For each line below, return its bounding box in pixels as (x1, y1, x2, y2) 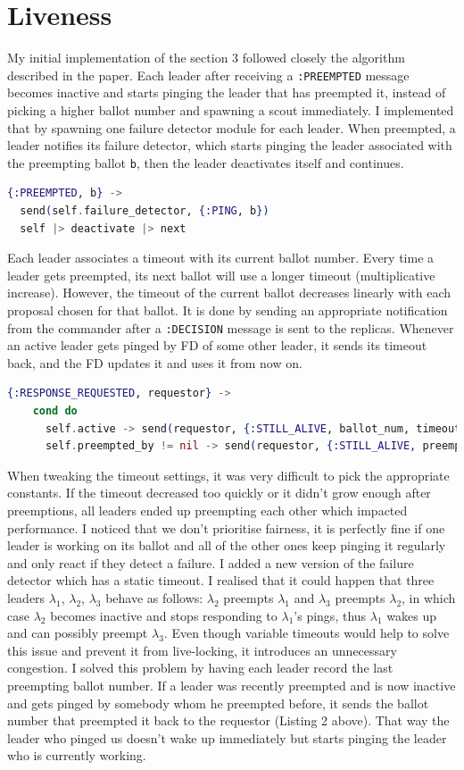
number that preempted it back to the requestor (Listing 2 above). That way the (7, 711, 450, 730)
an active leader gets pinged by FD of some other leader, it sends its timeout (7, 336, 427, 355)
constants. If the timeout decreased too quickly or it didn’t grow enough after (7, 483, 431, 502)
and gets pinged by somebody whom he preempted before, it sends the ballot (7, 693, 429, 712)
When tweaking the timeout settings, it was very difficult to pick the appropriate (7, 465, 450, 484)
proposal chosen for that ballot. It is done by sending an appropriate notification (7, 300, 448, 319)
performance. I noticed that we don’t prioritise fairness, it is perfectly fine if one (7, 518, 445, 537)
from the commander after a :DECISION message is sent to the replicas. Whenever (7, 318, 454, 337)
